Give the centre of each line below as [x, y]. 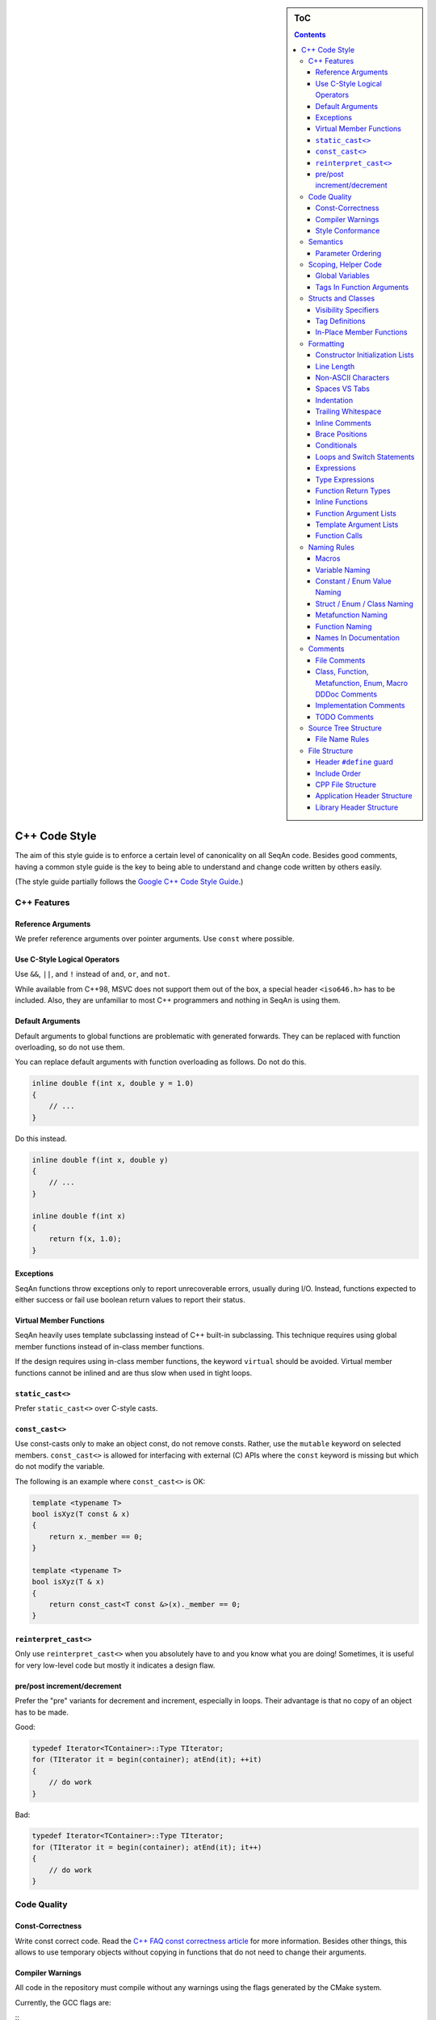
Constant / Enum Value [353, 581]
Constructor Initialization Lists [365, 355]
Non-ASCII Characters [352, 377]
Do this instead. [41, 1138]
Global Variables [343, 276]
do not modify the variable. [60, 1467]
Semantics [325, 242]
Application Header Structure [364, 796]
